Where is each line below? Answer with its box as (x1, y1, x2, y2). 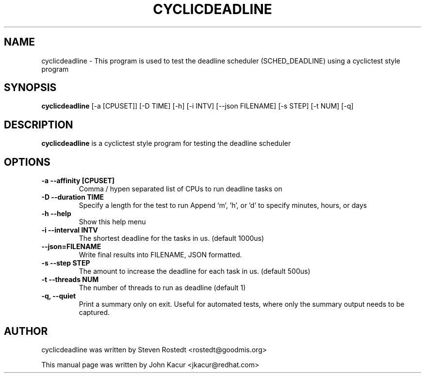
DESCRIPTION (4, 118, 73, 131)
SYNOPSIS (4, 81, 57, 94)
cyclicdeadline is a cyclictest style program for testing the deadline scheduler (41, 139, 291, 148)
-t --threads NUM (41, 275, 99, 284)
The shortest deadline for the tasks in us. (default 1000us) (79, 234, 264, 243)
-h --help (41, 209, 71, 218)
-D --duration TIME (41, 193, 104, 202)
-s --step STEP (41, 259, 90, 267)
